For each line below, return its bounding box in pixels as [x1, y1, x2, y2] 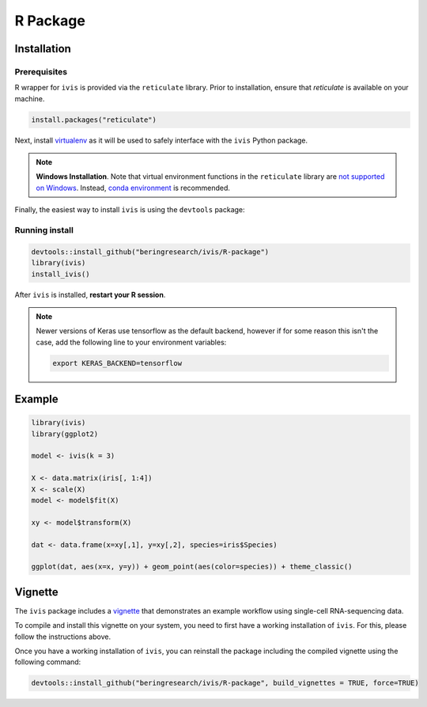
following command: [14, 657, 81, 667]
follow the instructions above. [14, 632, 111, 641]
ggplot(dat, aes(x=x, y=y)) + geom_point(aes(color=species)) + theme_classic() [31, 562, 353, 572]
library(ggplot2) [31, 429, 99, 439]
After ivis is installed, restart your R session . [14, 290, 166, 299]
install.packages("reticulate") [31, 115, 157, 124]
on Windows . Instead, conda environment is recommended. [36, 183, 231, 192]
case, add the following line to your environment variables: [36, 337, 227, 347]
